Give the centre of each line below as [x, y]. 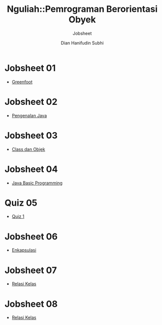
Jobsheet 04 [31, 169]
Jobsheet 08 [31, 304]
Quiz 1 [18, 217]
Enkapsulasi [24, 250]
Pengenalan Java [29, 115]
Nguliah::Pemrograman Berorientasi [82, 9]
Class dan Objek [28, 149]
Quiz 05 [21, 203]
